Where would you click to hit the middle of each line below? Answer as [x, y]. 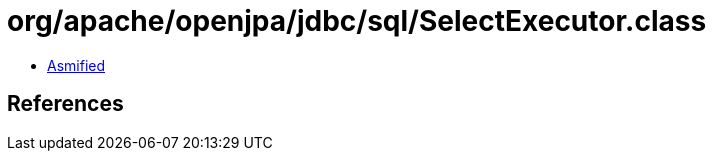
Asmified [76, 65]
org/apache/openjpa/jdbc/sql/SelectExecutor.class [357, 21]
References [65, 104]
